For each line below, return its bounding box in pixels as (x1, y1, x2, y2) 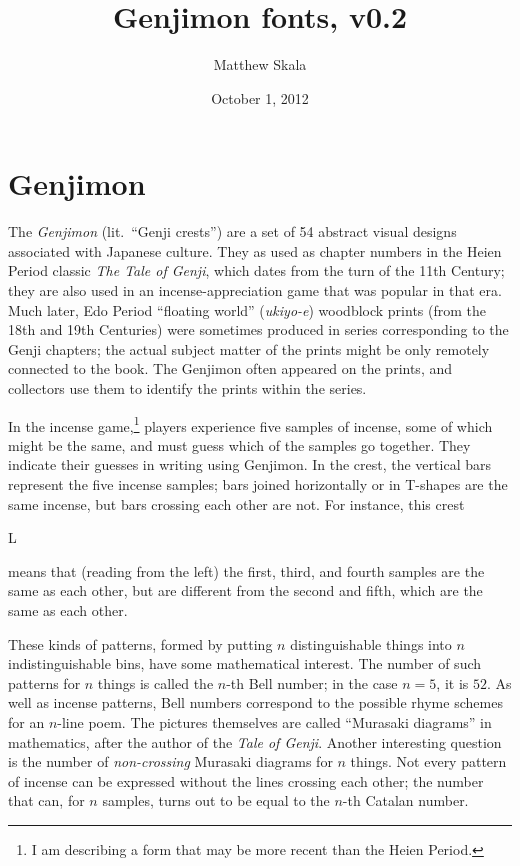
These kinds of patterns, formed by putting (8, 633, 273, 654)
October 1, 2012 (211, 87, 309, 108)
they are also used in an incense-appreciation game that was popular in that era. (8, 280, 502, 301)
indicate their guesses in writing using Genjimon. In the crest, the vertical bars (8, 454, 491, 475)
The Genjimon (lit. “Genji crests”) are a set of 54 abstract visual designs (8, 221, 457, 242)
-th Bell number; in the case (226, 672, 398, 693)
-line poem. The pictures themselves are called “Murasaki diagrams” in (57, 711, 492, 732)
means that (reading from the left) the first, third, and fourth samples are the (8, 560, 485, 581)
